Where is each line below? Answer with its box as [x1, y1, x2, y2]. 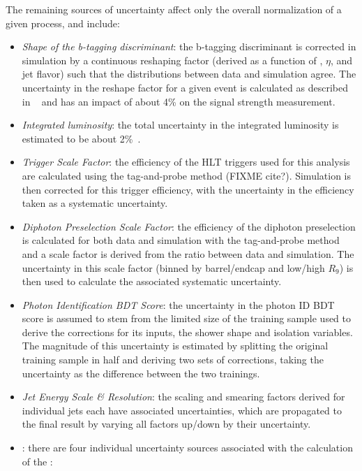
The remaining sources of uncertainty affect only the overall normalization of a [6, 2, 342, 16]
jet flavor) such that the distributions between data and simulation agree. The [22, 66, 356, 81]
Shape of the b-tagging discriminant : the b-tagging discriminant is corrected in [22, 39, 356, 54]
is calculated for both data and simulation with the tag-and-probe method [22, 233, 340, 247]
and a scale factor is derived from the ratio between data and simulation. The [22, 246, 354, 261]
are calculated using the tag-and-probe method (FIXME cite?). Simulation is [22, 168, 351, 182]
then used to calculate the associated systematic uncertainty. [22, 274, 282, 289]
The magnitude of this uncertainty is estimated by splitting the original [22, 338, 329, 353]
